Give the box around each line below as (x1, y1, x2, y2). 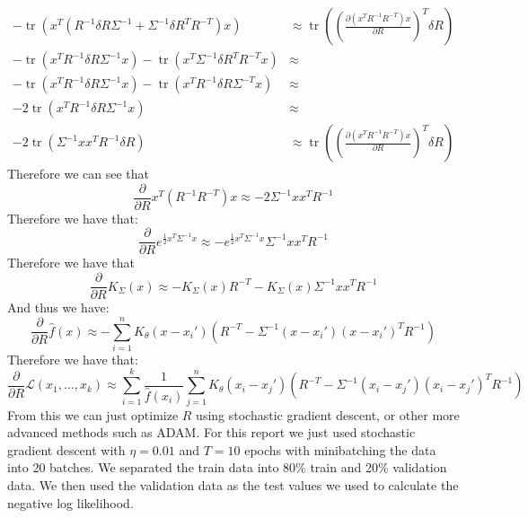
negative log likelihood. (7, 493, 134, 512)
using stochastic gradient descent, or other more (196, 405, 460, 424)
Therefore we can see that (7, 164, 150, 183)
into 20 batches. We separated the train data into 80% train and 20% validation (7, 458, 447, 477)
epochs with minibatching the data (244, 440, 436, 459)
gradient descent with (7, 440, 126, 459)
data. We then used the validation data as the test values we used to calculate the (7, 475, 459, 494)
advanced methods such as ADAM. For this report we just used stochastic (7, 423, 416, 442)
